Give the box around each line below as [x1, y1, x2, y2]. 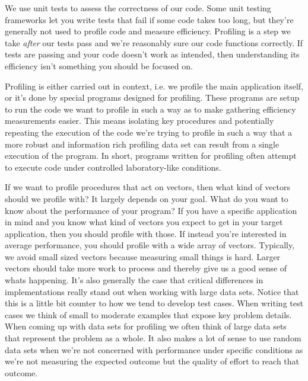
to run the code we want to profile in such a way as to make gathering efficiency [5, 103, 296, 115]
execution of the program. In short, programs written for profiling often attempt [5, 149, 297, 162]
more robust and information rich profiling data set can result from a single [5, 137, 280, 150]
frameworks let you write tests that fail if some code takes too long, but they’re [5, 13, 294, 25]
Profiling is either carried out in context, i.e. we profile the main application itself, [5, 79, 304, 92]
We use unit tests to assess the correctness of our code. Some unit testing [5, 2, 271, 14]
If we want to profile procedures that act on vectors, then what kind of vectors [5, 181, 291, 193]
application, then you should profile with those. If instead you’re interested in [5, 227, 287, 239]
